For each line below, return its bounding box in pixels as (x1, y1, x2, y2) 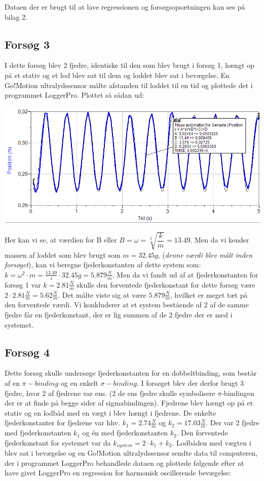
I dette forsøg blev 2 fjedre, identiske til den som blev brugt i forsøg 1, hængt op (5, 60, 254, 70)
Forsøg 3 (5, 36, 50, 52)
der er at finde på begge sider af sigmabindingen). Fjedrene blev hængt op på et (5, 397, 253, 408)
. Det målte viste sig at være (58, 289, 146, 300)
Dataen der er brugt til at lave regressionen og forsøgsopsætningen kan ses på (5, 2, 245, 12)
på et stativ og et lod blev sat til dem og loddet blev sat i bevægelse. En (5, 69, 230, 80)
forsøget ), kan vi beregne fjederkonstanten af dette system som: (5, 259, 201, 270)
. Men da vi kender (190, 234, 249, 245)
